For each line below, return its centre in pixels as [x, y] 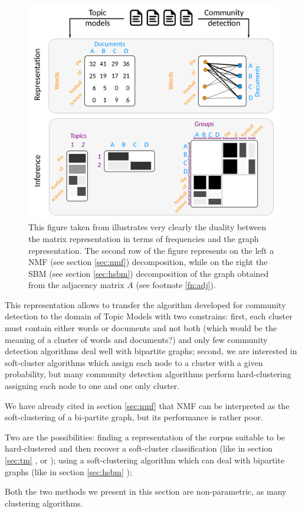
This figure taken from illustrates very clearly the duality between [147, 227]
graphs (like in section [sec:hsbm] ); [68, 471]
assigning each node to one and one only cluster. [92, 386]
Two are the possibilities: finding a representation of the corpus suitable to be [145, 437]
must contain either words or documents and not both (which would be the [141, 328]
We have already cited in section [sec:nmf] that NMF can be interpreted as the [147, 405]
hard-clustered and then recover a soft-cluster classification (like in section [139, 448]
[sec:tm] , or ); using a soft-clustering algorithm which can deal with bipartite [145, 460]
